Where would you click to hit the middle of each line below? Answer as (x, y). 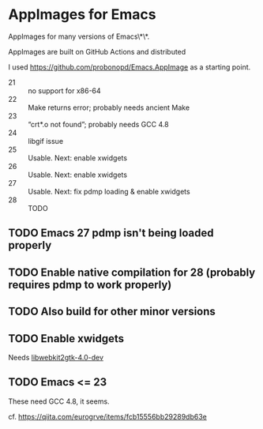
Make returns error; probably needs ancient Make (109, 107)
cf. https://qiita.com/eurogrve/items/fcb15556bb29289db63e (107, 416)
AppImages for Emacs (82, 15)
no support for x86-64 (64, 90)
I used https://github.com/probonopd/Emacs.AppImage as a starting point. (130, 67)
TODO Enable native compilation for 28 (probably (132, 272)
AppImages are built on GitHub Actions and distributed (97, 51)
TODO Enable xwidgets (66, 339)
